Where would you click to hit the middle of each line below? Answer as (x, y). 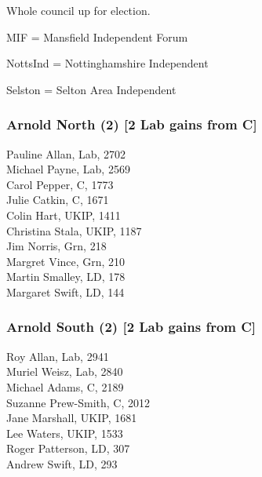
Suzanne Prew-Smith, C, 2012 (78, 402)
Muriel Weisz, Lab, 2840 (65, 371)
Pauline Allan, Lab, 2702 (66, 153)
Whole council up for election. (78, 10)
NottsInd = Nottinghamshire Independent (107, 63)
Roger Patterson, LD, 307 (68, 448)
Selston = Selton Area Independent (91, 89)
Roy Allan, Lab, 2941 (58, 356)
